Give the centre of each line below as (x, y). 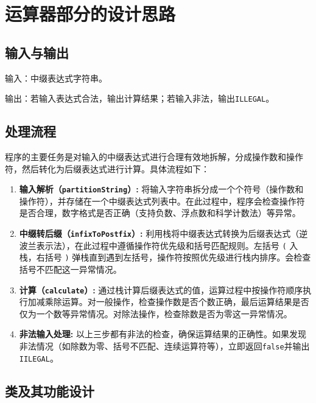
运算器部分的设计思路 (90, 14)
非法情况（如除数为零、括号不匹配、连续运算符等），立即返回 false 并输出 (164, 346)
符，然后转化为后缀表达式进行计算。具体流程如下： (107, 168)
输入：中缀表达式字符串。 (56, 78)
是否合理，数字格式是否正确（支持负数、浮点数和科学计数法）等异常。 (160, 213)
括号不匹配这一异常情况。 (70, 269)
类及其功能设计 (50, 391)
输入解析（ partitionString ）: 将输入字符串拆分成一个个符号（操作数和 (161, 189)
